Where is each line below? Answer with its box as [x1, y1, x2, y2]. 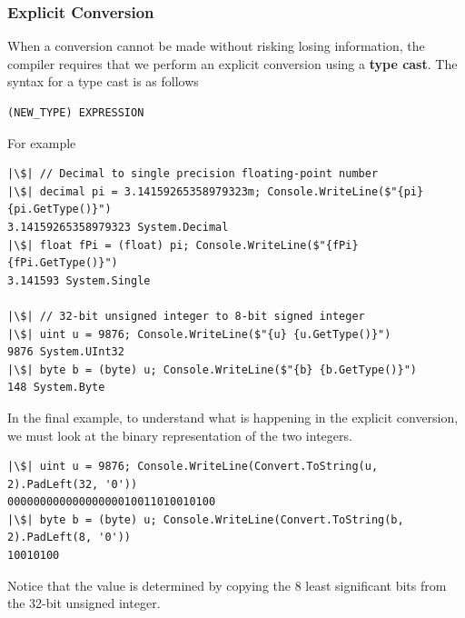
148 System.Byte [7, 381, 105, 394]
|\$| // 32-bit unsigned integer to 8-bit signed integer [7, 309, 365, 323]
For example [7, 133, 76, 152]
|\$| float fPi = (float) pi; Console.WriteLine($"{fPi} [7, 238, 359, 252]
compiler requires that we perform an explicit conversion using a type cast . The [7, 54, 458, 73]
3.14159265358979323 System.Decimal [7, 220, 229, 234]
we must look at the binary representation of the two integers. [7, 425, 352, 444]
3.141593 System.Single [7, 274, 151, 287]
